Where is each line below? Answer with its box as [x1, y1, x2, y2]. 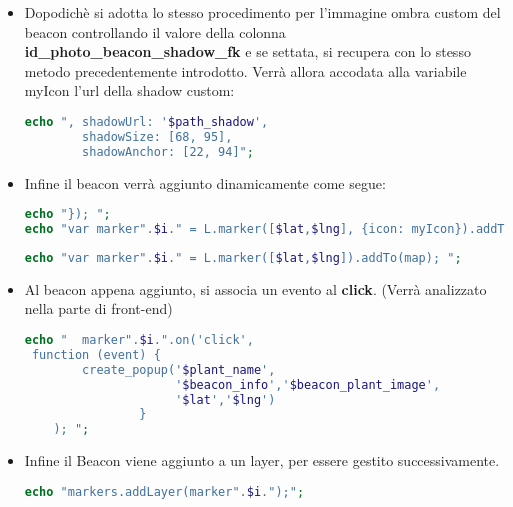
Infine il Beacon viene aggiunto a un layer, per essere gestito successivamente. [24, 450, 500, 471]
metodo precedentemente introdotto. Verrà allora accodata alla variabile [24, 60, 467, 81]
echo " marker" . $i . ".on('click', [24, 333, 254, 347]
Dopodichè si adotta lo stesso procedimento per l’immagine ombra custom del [24, 2, 501, 22]
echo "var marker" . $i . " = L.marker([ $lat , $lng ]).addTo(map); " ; [24, 250, 462, 265]
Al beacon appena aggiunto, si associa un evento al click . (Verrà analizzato [24, 278, 487, 299]
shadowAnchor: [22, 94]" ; [82, 144, 254, 159]
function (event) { [31, 347, 161, 362]
